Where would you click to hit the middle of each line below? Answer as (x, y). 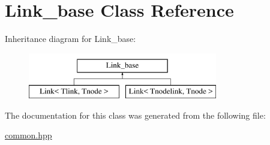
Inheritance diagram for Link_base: (70, 39)
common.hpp (28, 135)
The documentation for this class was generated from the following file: (135, 115)
